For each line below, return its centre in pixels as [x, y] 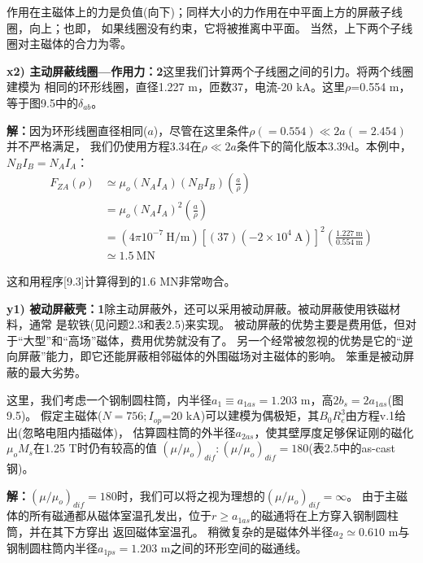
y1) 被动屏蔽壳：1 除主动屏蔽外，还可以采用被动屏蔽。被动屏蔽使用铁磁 [198, 308]
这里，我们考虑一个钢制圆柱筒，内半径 [109, 399]
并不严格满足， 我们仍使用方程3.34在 [104, 146]
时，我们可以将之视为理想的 [191, 495]
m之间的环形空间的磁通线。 [234, 547]
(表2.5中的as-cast [352, 448]
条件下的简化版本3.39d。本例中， [324, 146]
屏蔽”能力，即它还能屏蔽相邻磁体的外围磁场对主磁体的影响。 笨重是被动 [210, 356]
